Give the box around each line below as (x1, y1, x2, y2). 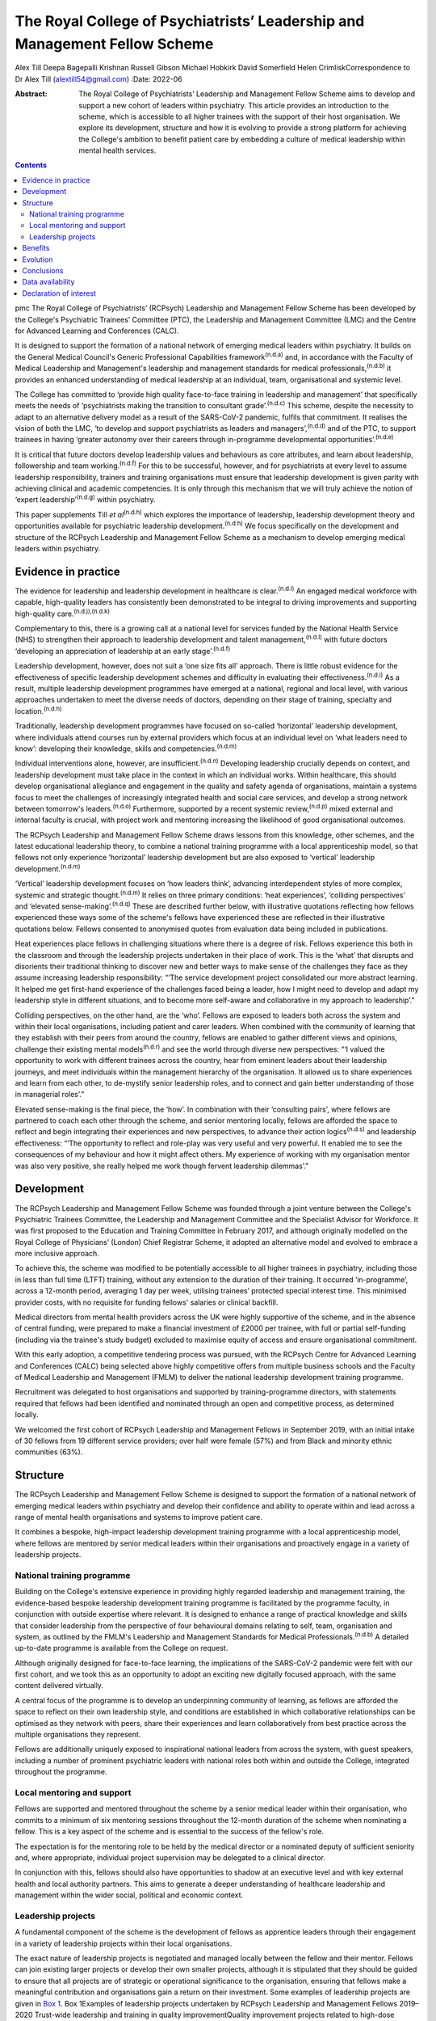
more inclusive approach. (15, 1249, 100, 1259)
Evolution (22, 255, 53, 264)
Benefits (22, 243, 50, 253)
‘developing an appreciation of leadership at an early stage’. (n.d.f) (15, 645, 231, 656)
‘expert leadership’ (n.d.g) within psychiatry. (15, 493, 156, 504)
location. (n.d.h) (15, 705, 62, 715)
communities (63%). (15, 1447, 83, 1457)
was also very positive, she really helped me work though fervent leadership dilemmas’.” (15, 1161, 309, 1171)
